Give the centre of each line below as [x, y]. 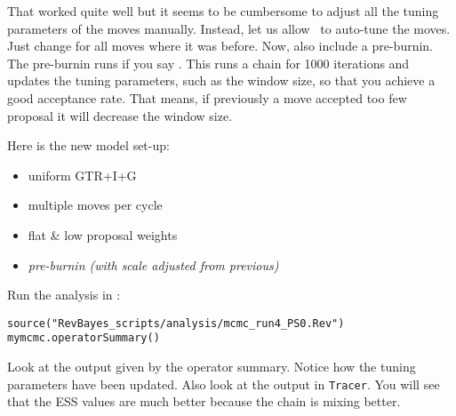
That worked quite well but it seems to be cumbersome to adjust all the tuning [223, 11]
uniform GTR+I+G [82, 175]
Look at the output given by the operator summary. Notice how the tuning [212, 367]
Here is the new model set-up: [88, 145]
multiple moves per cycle [95, 205]
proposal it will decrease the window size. [120, 115]
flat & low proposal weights [103, 234]
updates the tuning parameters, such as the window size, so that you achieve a [221, 80]
